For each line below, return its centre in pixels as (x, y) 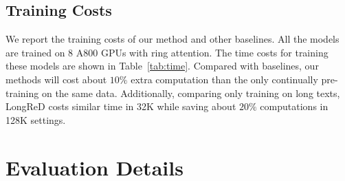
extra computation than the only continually (224, 79)
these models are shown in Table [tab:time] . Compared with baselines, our (162, 66)
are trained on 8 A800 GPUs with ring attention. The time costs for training (167, 52)
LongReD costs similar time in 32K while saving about (121, 106)
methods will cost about (56, 79)
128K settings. (36, 119)
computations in (294, 106)
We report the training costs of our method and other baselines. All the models (172, 39)
